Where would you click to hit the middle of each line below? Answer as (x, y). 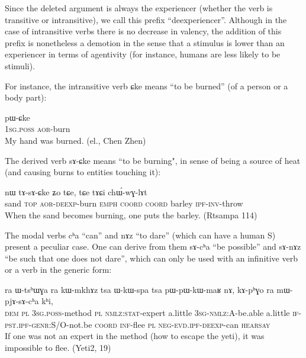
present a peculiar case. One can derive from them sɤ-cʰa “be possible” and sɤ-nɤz (153, 246)
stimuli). (20, 65)
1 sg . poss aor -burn (38, 129)
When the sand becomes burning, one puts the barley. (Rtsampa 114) (131, 215)
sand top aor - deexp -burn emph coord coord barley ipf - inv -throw (124, 203)
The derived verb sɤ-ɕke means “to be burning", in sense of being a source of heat (153, 160)
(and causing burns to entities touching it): (83, 172)
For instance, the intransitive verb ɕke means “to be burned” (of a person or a (146, 86)
